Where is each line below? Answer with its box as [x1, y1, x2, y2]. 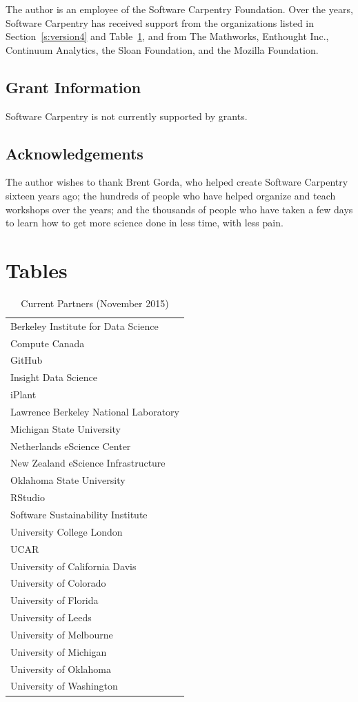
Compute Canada [10, 335, 85, 350]
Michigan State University [10, 421, 121, 436]
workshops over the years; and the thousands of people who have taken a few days [6, 202, 353, 216]
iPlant [10, 387, 37, 402]
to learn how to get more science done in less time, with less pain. [6, 215, 284, 230]
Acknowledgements [6, 142, 143, 164]
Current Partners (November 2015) [21, 295, 169, 310]
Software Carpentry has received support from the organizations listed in [6, 15, 315, 30]
